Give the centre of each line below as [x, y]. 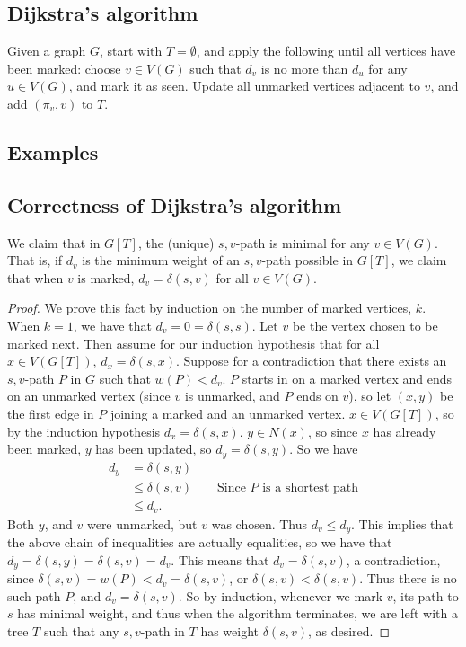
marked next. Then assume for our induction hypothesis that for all [193, 343]
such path [34, 595]
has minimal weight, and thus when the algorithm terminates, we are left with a [237, 613]
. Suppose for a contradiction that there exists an [312, 361]
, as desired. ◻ [349, 630]
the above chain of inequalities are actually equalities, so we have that [200, 542]
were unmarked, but [142, 523]
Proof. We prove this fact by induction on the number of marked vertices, [210, 308]
